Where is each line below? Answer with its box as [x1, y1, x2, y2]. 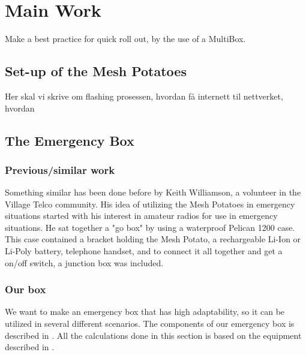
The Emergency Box [5, 131, 134, 149]
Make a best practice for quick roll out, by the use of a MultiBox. [5, 32, 246, 45]
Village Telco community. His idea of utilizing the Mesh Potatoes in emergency [5, 197, 295, 210]
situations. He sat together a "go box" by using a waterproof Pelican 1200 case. [5, 221, 295, 233]
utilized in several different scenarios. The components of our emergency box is [5, 317, 295, 330]
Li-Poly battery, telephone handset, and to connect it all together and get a [5, 245, 283, 257]
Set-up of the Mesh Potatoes [5, 62, 187, 80]
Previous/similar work [5, 162, 115, 177]
